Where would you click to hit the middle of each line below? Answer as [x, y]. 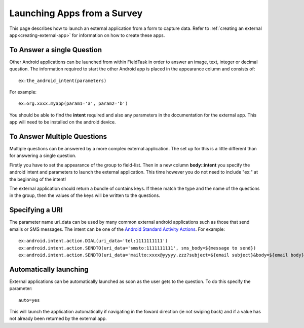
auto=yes [29, 300]
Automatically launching [49, 269]
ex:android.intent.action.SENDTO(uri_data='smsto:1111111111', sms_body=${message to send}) [137, 248]
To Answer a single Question [56, 50]
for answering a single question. [43, 156]
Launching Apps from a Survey [76, 13]
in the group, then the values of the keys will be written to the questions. [85, 195]
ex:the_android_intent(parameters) [63, 80]
